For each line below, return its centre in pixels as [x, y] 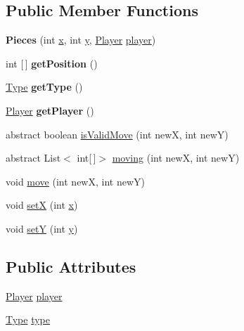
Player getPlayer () [50, 110]
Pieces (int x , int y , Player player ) [81, 40]
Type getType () [44, 87]
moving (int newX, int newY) [176, 158]
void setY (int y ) [42, 228]
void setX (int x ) [42, 205]
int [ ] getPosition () [52, 63]
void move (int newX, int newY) [75, 181]
